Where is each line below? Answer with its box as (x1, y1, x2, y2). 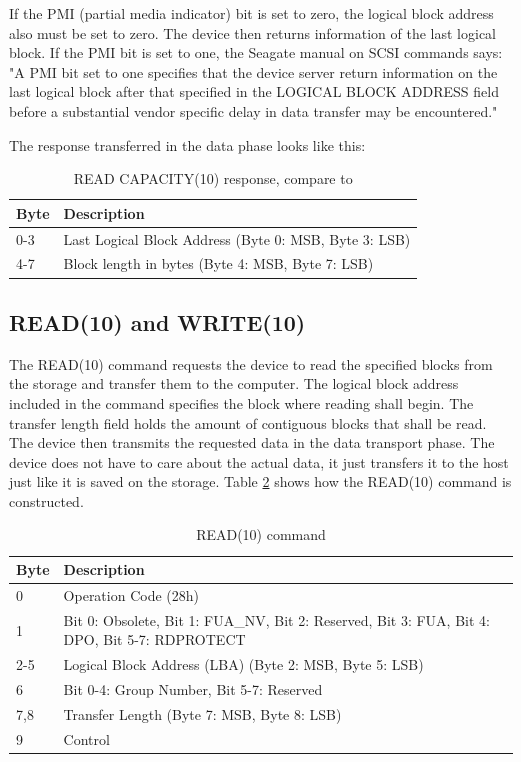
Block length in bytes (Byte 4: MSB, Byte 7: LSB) (63, 253, 374, 274)
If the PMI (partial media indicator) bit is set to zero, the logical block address (9, 3, 494, 23)
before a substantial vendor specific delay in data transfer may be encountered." (9, 100, 498, 121)
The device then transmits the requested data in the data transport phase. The (9, 432, 495, 453)
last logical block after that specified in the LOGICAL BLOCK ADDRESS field (9, 81, 499, 102)
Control (63, 728, 110, 749)
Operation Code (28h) (63, 584, 199, 605)
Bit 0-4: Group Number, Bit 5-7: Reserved (63, 679, 323, 700)
